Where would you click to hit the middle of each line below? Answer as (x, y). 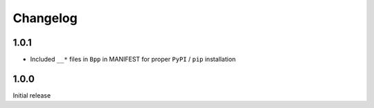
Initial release (32, 95)
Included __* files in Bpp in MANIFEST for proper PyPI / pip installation (133, 60)
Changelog (45, 18)
